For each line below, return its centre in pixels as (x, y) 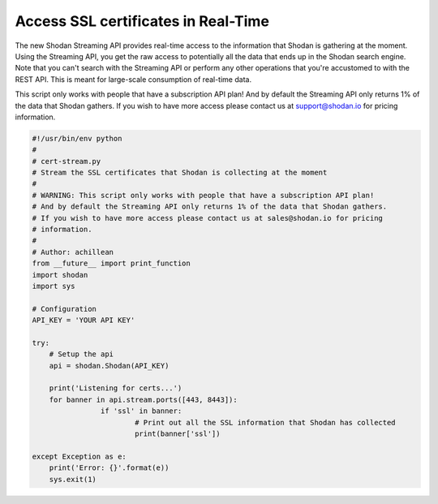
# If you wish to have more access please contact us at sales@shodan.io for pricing (207, 218)
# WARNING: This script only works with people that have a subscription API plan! (203, 195)
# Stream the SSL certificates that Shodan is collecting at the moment (180, 173)
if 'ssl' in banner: (141, 411)
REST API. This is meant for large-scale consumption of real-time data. (133, 79)
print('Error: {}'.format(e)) (109, 468)
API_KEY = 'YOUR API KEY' (84, 320)
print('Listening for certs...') (116, 388)
